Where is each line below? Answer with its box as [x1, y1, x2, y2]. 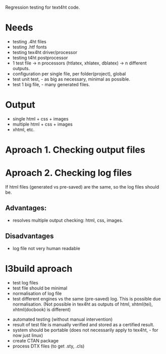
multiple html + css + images [12, 121, 73, 127]
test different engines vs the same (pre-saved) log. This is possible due [12, 296, 161, 302]
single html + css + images [12, 115, 69, 122]
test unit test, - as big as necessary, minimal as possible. [12, 76, 130, 82]
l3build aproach [5, 263, 73, 274]
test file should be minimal [12, 285, 68, 291]
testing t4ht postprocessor [12, 54, 68, 61]
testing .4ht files [12, 38, 46, 44]
